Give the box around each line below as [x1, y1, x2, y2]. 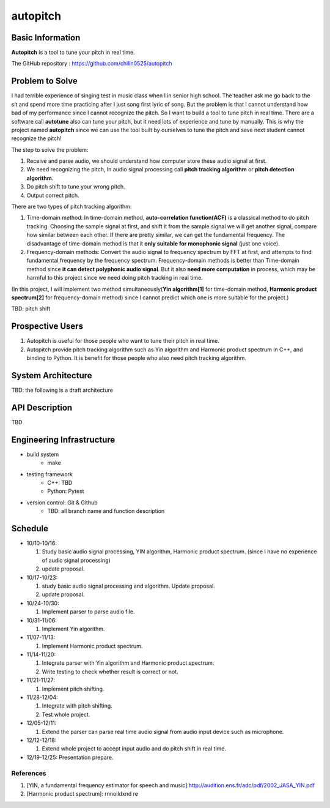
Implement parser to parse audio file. [42, 608, 135, 615]
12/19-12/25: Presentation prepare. [26, 754, 114, 761]
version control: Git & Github [26, 499, 98, 506]
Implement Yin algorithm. [42, 625, 105, 632]
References [11, 769, 46, 777]
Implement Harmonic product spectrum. [42, 642, 143, 649]
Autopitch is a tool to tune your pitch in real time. [11, 49, 135, 56]
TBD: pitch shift [11, 305, 51, 312]
